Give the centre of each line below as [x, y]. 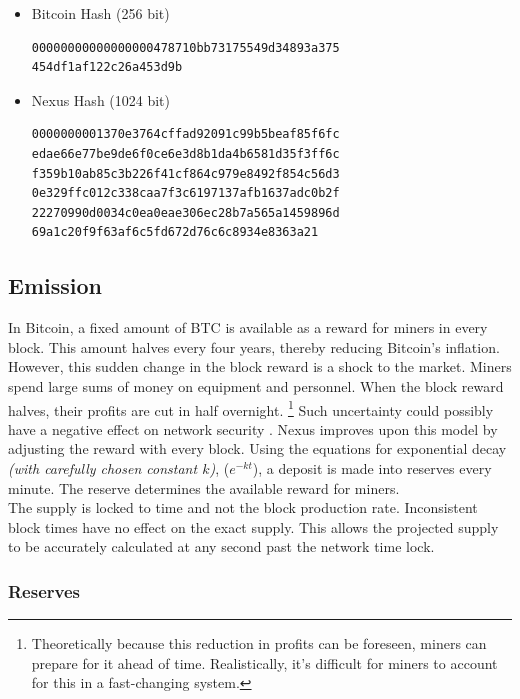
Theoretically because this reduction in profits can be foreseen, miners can [259, 643]
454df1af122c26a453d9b [107, 67]
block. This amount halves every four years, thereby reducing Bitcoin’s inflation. [254, 346]
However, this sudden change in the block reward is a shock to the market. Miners [260, 366]
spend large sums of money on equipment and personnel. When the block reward [256, 385]
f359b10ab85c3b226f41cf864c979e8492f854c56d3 [185, 173]
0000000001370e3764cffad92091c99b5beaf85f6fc [185, 134]
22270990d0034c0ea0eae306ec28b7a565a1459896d [185, 212]
